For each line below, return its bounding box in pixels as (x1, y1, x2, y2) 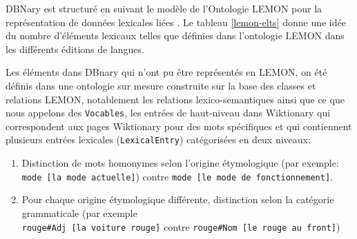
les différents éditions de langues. (6, 41, 144, 56)
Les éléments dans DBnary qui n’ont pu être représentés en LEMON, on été (6, 65, 327, 79)
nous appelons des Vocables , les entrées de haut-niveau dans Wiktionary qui (6, 105, 331, 120)
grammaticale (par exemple (21, 205, 137, 220)
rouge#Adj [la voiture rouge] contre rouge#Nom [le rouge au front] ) (21, 219, 340, 233)
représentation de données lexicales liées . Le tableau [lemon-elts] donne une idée (6, 14, 346, 29)
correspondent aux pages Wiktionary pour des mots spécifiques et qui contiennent (6, 118, 352, 133)
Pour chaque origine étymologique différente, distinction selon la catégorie (21, 192, 334, 207)
